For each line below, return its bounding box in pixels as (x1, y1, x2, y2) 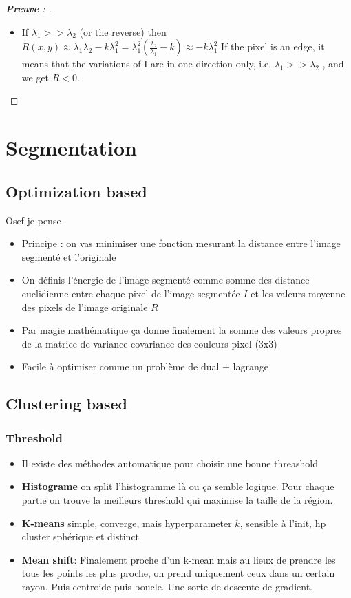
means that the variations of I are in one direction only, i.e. (21, 56, 272, 71)
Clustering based (6, 393, 127, 414)
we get (21, 70, 50, 84)
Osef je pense (6, 213, 61, 227)
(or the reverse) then (79, 24, 167, 39)
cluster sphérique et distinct (21, 529, 140, 544)
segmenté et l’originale (21, 249, 116, 264)
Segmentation (6, 134, 137, 162)
